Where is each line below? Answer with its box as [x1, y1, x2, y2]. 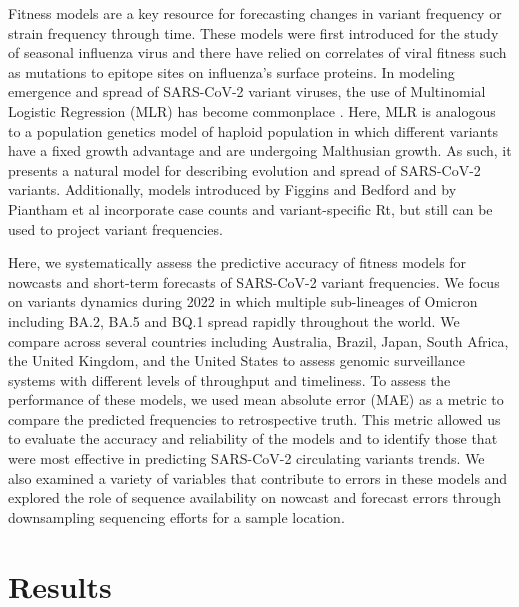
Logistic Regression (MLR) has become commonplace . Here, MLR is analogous [8, 100, 496, 121]
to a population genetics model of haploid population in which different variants [8, 120, 498, 141]
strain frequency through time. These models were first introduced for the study [8, 22, 499, 43]
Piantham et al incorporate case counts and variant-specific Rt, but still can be [8, 198, 493, 219]
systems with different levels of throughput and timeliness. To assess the [8, 369, 451, 390]
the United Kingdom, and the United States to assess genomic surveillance [8, 350, 466, 371]
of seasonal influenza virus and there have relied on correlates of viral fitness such [8, 42, 507, 63]
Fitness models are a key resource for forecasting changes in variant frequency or [8, 3, 502, 23]
